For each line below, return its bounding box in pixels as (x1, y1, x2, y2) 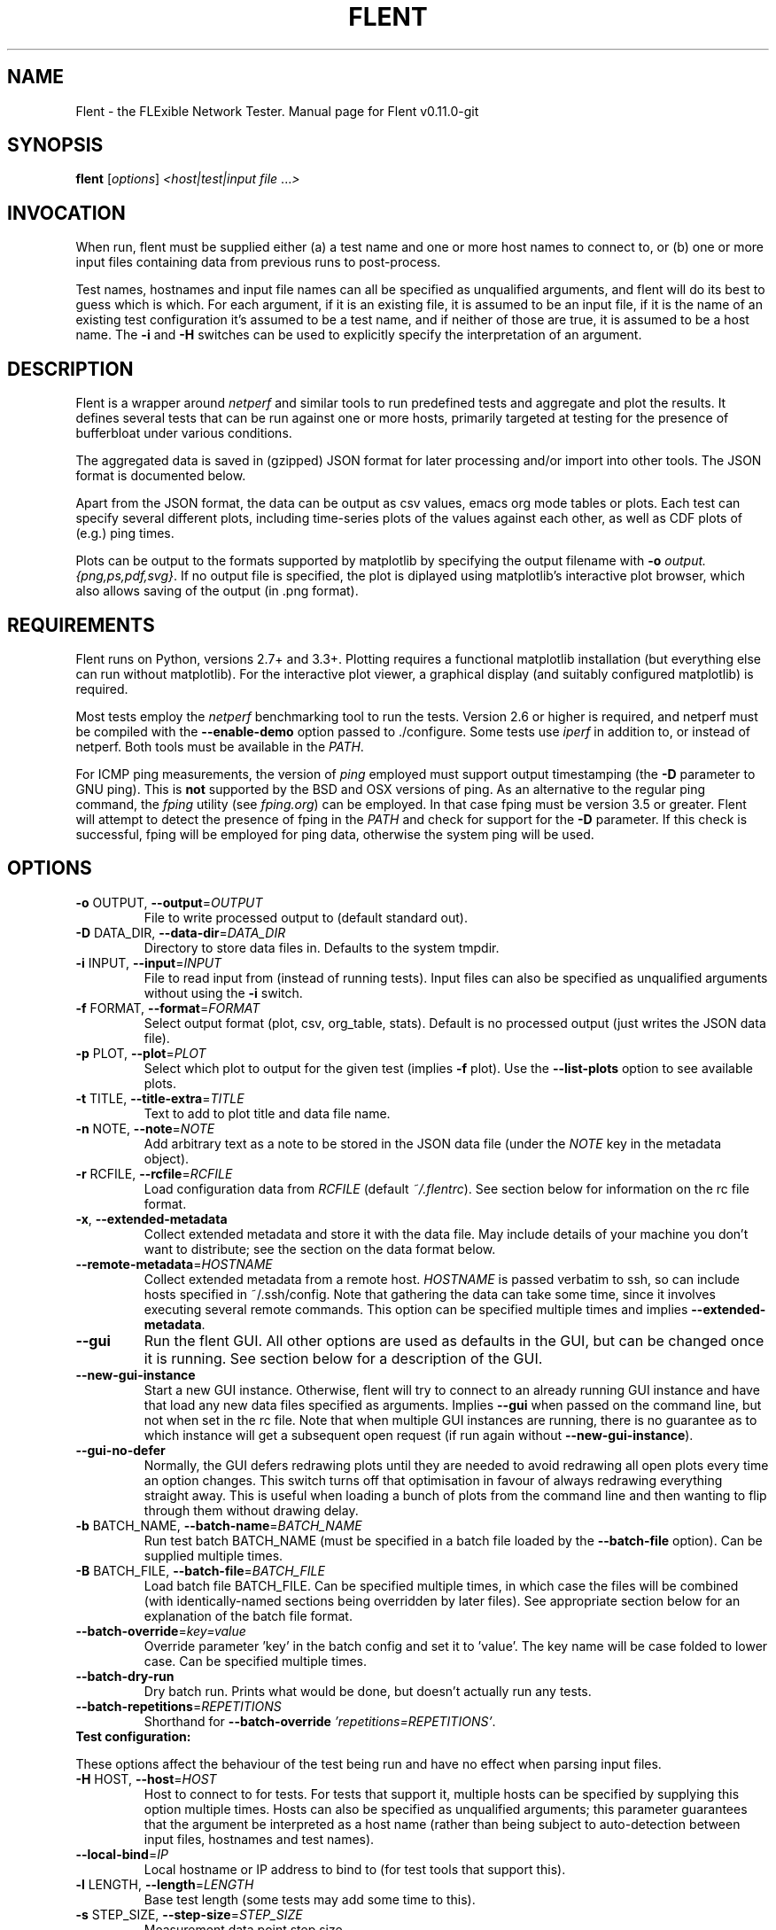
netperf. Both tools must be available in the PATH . (75, 738, 364, 754)
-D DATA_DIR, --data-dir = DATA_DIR (75, 924, 286, 940)
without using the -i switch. (144, 984, 303, 1000)
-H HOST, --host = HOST (75, 1770, 217, 1786)
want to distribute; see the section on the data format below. (144, 1241, 496, 1257)
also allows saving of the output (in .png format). (75, 583, 359, 599)
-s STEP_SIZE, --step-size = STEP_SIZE (75, 1906, 303, 1922)
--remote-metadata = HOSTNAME (75, 1256, 273, 1272)
